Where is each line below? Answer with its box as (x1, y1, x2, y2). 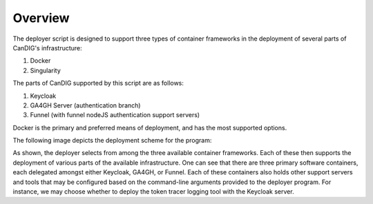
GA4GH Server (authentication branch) (30, 101, 141, 110)
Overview (12, 10, 70, 25)
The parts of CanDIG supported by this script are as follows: (12, 79, 184, 88)
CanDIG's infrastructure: (12, 43, 82, 52)
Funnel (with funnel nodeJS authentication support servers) (30, 111, 200, 119)
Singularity (30, 66, 61, 74)
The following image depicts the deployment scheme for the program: (12, 136, 212, 145)
